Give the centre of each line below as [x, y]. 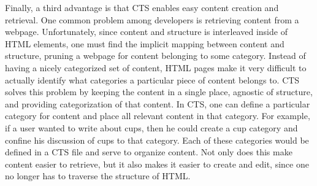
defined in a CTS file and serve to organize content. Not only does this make [149, 152]
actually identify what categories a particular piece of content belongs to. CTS [152, 79]
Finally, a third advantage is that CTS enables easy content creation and [142, 7]
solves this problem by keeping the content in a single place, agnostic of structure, [159, 92]
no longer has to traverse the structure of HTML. [98, 176]
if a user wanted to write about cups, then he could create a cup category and [151, 127]
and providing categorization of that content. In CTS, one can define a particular [158, 103]
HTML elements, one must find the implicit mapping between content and [145, 43]
